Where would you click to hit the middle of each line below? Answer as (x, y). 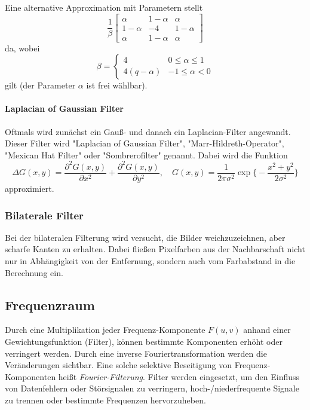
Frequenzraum (50, 305)
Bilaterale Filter (44, 215)
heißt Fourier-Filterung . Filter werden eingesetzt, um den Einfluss (179, 376)
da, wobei (22, 48)
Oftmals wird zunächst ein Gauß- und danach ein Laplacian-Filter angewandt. (148, 131)
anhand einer (267, 330)
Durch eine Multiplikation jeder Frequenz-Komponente (105, 330)
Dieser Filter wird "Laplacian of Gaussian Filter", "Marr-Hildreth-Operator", (145, 143)
